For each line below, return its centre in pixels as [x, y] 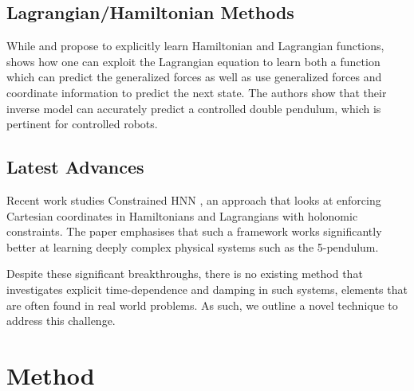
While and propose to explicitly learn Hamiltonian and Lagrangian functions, [195, 46]
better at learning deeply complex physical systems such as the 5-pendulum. [193, 246]
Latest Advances [75, 167]
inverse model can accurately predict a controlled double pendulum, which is [194, 108]
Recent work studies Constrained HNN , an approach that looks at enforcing [194, 199]
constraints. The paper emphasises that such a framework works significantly [194, 231]
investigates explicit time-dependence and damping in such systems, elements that [207, 289]
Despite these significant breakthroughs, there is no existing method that [185, 274]
